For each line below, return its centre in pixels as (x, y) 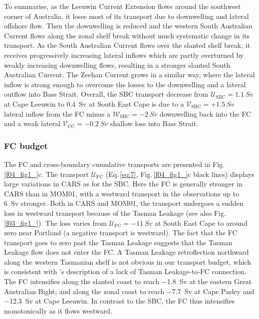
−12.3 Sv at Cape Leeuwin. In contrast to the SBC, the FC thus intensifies (120, 301)
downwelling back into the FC (206, 113)
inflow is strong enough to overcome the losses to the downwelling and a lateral (125, 84)
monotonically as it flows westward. (58, 310)
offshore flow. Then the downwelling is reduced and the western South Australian (128, 26)
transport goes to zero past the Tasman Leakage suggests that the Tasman (118, 242)
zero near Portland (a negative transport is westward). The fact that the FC (121, 233)
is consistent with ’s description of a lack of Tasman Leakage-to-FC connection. (125, 271)
